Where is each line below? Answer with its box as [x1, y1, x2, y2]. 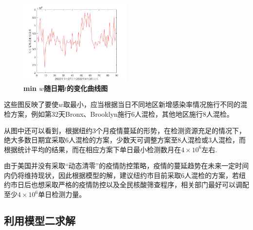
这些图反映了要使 [4, 99, 58, 109]
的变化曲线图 [67, 83, 108, 93]
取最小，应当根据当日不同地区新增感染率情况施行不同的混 [63, 99, 248, 109]
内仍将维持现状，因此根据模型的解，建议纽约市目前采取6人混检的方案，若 [4, 170, 239, 180]
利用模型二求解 [4, 213, 75, 228]
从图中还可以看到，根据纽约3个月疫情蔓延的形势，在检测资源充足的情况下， [4, 125, 246, 135]
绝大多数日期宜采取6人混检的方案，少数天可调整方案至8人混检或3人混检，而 [4, 135, 246, 145]
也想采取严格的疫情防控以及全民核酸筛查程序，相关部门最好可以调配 [31, 179, 249, 190]
